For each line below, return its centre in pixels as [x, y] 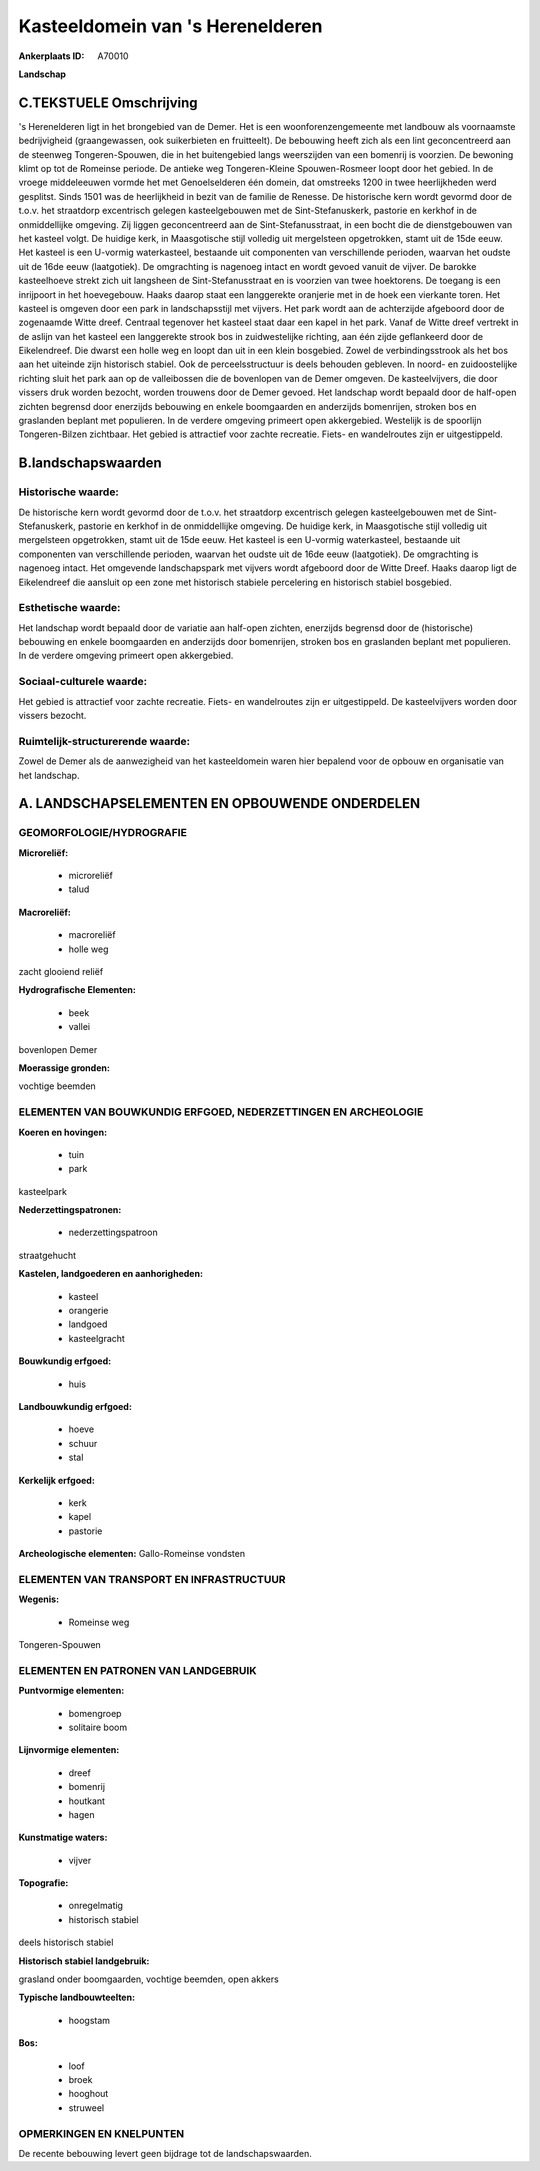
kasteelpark [42, 1191]
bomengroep [95, 1713]
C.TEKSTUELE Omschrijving [108, 102]
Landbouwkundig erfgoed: [75, 1406]
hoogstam [89, 2020]
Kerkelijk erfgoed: [56, 1480]
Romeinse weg [99, 1622]
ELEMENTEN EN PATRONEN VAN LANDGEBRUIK [137, 1670]
